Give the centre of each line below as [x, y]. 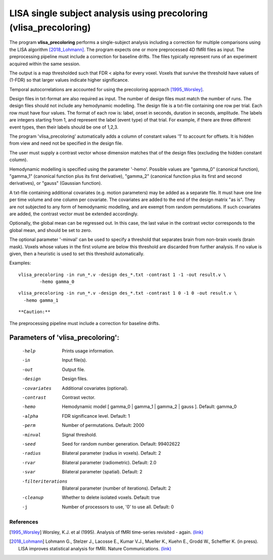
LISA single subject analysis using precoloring [109, 13]
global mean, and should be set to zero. [51, 230]
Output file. [74, 369]
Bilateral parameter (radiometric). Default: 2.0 [109, 462]
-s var [29, 472]
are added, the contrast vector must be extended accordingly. [74, 214]
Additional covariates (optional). [95, 388]
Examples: [20, 263]
